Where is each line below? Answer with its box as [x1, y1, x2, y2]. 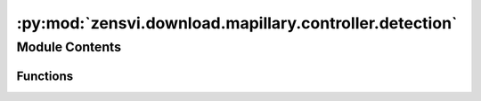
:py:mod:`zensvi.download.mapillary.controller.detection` [16, 13, 458, 33]
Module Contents [16, 39, 122, 55]
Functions [16, 68, 74, 83]
